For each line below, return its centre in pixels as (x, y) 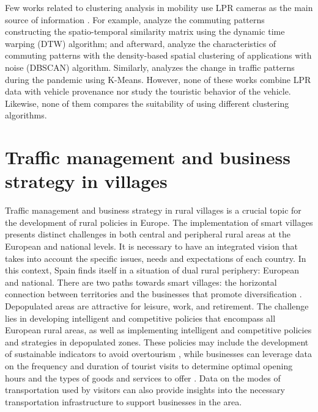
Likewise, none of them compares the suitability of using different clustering (147, 103)
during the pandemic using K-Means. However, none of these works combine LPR (158, 79)
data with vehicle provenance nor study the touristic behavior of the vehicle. (148, 91)
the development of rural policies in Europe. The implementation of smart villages (159, 222)
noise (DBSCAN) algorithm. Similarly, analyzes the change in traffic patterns (150, 67)
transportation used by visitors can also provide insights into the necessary (145, 390)
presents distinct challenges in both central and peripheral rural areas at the (148, 234)
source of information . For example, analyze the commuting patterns (135, 19)
